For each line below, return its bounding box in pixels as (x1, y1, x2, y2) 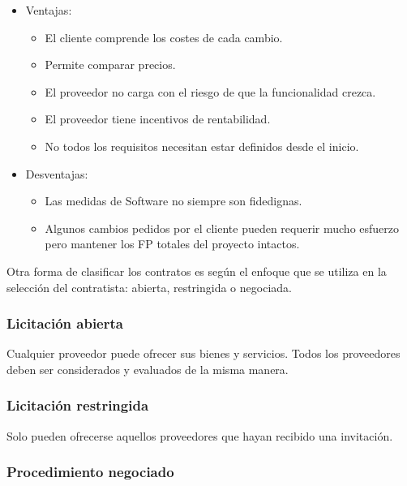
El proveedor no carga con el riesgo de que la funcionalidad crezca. (45, 83, 376, 100)
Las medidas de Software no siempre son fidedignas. (45, 192, 302, 209)
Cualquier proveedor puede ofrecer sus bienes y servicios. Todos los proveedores (6, 345, 401, 362)
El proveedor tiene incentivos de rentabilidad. (45, 110, 271, 127)
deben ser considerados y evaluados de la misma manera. (6, 360, 289, 377)
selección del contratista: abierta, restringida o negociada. (6, 278, 292, 295)
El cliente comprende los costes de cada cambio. (45, 28, 283, 45)
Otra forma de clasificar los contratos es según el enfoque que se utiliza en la (6, 262, 387, 279)
